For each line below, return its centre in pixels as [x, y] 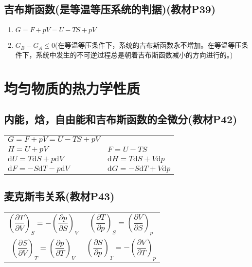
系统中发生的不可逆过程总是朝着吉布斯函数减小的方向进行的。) [134, 54]
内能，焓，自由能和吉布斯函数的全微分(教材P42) [121, 119]
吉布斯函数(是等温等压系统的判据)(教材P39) [110, 9]
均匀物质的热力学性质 [72, 88]
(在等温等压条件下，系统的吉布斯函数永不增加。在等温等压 [148, 45]
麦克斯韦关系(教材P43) [59, 196]
